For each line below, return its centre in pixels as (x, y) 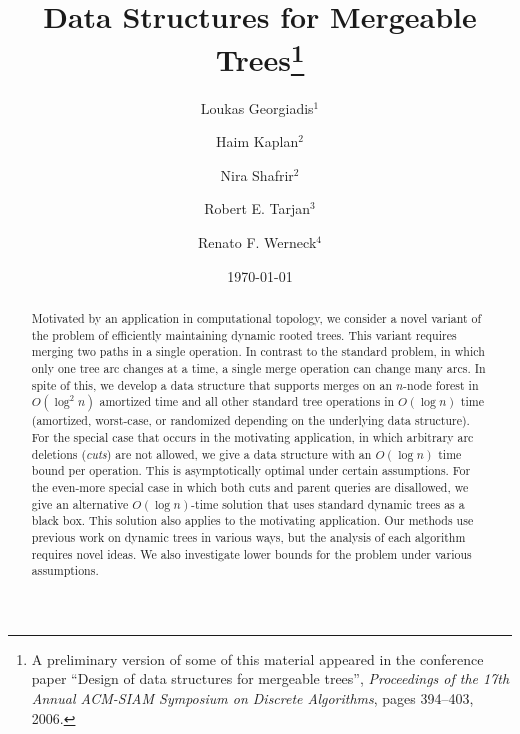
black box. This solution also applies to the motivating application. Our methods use (252, 520)
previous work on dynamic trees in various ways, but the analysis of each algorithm (248, 536)
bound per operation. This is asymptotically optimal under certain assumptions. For (251, 470)
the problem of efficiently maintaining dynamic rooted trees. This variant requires (244, 334)
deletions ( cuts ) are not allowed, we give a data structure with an (201, 453)
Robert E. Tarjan (257, 208)
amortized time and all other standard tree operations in (247, 401)
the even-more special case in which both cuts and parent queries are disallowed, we (250, 486)
